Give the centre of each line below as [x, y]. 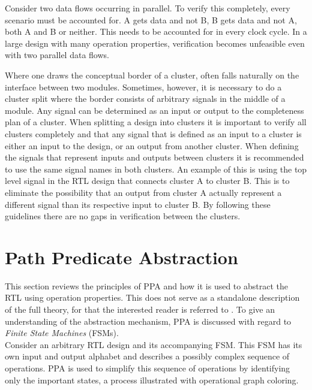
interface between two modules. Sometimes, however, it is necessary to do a [143, 87]
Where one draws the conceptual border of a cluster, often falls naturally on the [152, 75]
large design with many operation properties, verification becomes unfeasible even [155, 43]
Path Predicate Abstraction [121, 257]
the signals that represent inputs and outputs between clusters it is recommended [154, 157]
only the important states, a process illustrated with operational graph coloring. [152, 380]
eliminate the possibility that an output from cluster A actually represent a [143, 192]
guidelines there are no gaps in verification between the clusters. [123, 216]
